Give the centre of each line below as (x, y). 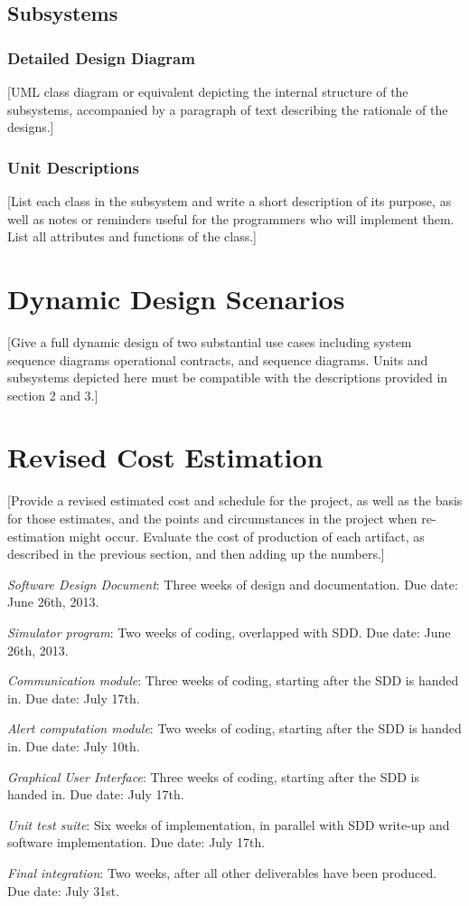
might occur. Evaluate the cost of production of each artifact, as (247, 536)
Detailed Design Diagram (101, 57)
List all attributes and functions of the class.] (132, 236)
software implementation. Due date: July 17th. (136, 842)
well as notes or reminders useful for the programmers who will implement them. (231, 218)
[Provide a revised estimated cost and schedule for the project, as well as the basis (235, 500)
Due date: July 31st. (64, 890)
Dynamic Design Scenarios (176, 298)
